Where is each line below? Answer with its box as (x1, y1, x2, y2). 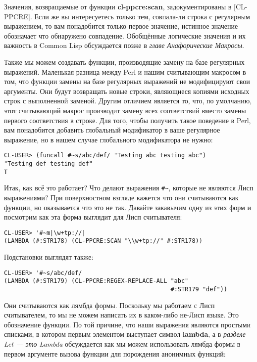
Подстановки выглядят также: (4, 252, 94, 262)
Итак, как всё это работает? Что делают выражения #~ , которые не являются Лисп (4, 182, 254, 193)
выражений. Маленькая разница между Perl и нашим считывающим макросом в (4, 66, 246, 77)
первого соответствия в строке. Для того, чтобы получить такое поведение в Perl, (4, 115, 251, 125)
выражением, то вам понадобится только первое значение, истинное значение (4, 21, 238, 31)
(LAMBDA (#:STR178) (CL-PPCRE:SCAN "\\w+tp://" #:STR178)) (4, 237, 203, 245)
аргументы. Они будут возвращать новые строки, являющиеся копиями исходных (4, 86, 250, 96)
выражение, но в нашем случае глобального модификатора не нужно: (4, 134, 213, 144)
